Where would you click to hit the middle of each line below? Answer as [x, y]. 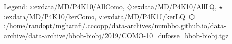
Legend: [16, 6]
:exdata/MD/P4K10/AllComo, [79, 6]
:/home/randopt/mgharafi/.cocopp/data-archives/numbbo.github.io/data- [115, 26]
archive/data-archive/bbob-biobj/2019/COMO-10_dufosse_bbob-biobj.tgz [116, 35]
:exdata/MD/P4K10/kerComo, [50, 16]
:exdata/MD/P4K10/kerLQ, [144, 16]
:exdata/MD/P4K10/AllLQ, [174, 6]
